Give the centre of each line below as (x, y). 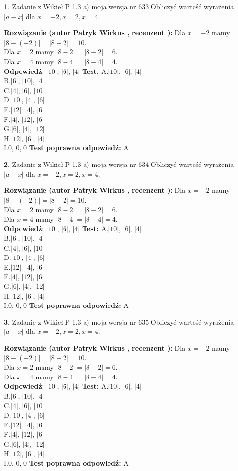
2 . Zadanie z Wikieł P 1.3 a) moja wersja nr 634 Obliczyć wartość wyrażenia (119, 164)
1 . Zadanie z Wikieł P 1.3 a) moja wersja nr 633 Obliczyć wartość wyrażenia (119, 6)
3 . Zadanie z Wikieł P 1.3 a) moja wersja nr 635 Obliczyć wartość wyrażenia (119, 321)
